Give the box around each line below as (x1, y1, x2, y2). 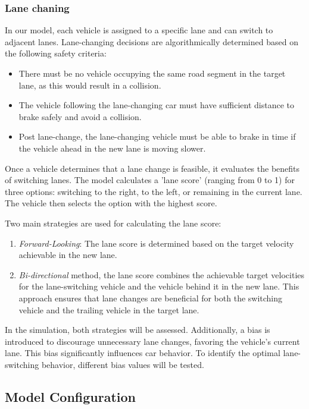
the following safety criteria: (5, 47, 107, 59)
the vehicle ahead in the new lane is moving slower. (18, 141, 206, 154)
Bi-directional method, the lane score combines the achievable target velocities (18, 268, 305, 281)
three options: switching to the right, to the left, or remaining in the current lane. (5, 185, 302, 197)
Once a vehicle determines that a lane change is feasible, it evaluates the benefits (5, 162, 300, 174)
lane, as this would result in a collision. (18, 78, 161, 91)
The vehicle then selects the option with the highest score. (5, 197, 217, 209)
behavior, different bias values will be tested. (41, 358, 204, 370)
